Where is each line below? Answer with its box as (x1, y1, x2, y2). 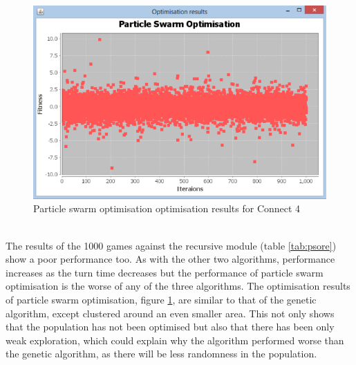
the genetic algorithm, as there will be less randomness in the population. (6, 346, 317, 361)
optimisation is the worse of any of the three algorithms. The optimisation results (6, 279, 350, 293)
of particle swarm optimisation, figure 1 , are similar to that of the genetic (6, 292, 317, 307)
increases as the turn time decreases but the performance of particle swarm (6, 265, 324, 279)
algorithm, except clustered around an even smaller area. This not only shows (6, 306, 335, 320)
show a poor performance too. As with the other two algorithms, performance (6, 252, 335, 266)
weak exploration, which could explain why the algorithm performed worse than (6, 333, 344, 347)
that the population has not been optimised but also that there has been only (6, 319, 335, 334)
